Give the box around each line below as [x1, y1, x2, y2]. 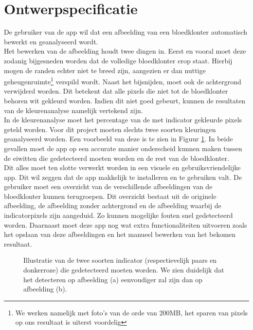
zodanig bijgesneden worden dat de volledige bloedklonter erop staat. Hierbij [4, 55, 233, 65]
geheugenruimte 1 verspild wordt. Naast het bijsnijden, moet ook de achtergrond [4, 75, 241, 86]
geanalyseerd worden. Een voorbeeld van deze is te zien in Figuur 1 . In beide [4, 134, 233, 144]
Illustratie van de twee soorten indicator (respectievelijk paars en [23, 255, 217, 265]
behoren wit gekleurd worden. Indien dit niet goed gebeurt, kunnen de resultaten [4, 95, 246, 105]
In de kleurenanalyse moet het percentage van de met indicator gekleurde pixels [4, 115, 242, 125]
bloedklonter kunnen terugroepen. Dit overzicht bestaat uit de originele [4, 191, 217, 201]
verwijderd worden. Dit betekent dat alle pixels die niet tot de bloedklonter [4, 86, 228, 96]
